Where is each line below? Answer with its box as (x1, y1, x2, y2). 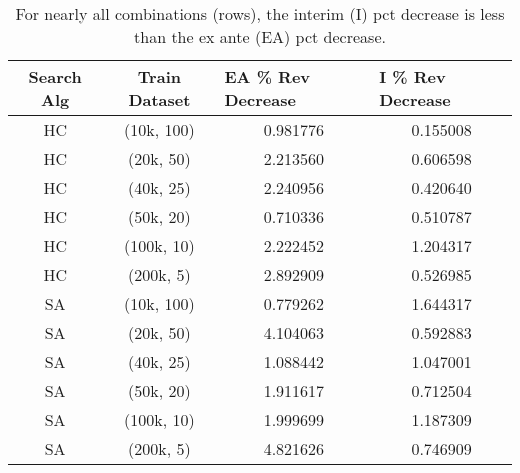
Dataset (128, 88, 191, 111)
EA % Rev (224, 65, 311, 88)
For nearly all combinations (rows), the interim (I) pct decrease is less (15, 2, 505, 25)
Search (28, 65, 82, 88)
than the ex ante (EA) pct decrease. (134, 25, 386, 48)
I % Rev (379, 65, 446, 88)
